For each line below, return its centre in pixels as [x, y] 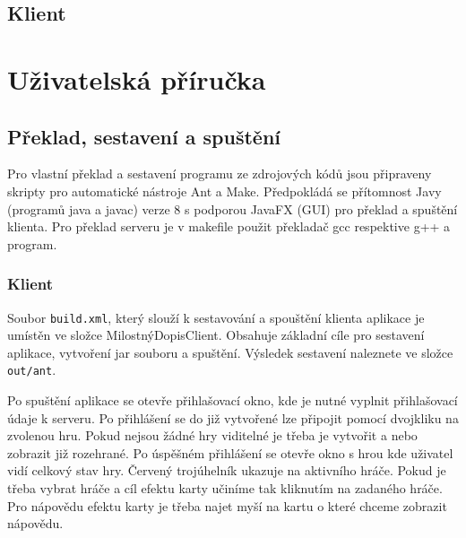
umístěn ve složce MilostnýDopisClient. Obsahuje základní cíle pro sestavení [216, 335]
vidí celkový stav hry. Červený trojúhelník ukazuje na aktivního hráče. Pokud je [227, 470]
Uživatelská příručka [137, 78]
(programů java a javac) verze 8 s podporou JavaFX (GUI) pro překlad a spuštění [233, 208]
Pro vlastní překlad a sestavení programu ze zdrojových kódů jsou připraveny [220, 174]
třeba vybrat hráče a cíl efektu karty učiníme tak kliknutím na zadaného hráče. [225, 488]
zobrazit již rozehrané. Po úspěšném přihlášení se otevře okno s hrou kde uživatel [230, 452]
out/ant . [32, 370]
